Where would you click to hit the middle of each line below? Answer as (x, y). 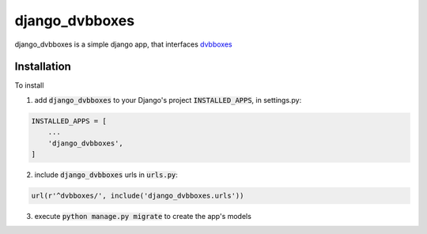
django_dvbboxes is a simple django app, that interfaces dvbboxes (123, 44)
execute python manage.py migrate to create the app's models (143, 216)
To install (29, 85)
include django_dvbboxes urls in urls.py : (106, 175)
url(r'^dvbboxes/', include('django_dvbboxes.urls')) (138, 195)
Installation (43, 67)
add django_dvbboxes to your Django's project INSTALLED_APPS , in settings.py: (168, 100)
